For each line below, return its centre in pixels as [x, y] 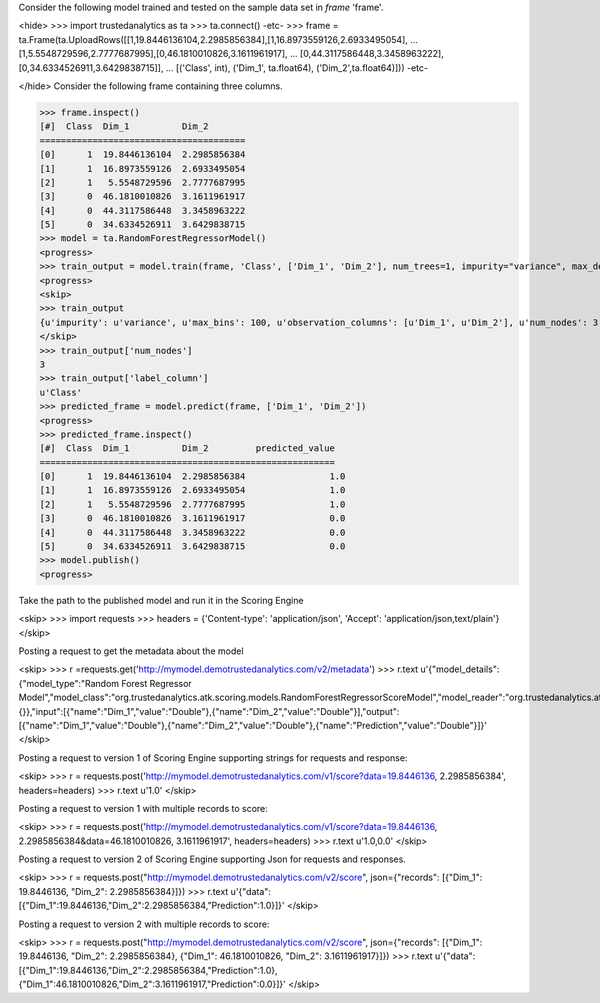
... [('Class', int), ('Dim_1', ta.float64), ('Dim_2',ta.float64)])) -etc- [297, 67]
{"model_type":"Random [69, 683]
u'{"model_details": [460, 669]
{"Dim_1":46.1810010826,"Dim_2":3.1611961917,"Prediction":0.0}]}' [152, 984]
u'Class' [61, 392]
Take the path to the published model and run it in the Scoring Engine [161, 600]
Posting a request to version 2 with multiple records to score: [144, 924]
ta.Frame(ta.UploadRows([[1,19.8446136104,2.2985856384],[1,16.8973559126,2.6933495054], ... [218, 39]
